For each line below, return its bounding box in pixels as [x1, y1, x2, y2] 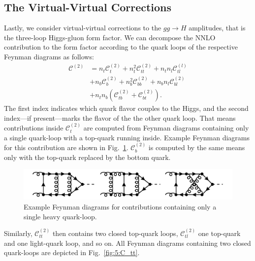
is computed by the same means [148, 142, 245, 153]
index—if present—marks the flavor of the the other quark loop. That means [4, 112, 236, 123]
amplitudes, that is [189, 23, 246, 33]
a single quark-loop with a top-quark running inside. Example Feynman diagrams [4, 132, 250, 142]
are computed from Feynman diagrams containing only [83, 123, 249, 133]
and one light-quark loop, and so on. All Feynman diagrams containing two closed [4, 237, 251, 248]
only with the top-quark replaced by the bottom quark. [4, 152, 171, 162]
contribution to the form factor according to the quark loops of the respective [4, 42, 238, 52]
